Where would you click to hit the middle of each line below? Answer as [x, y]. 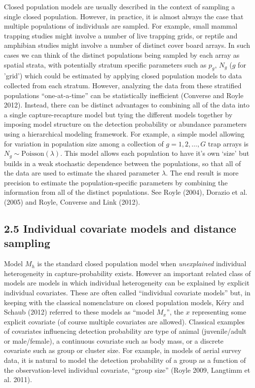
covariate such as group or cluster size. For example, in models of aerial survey [123, 350]
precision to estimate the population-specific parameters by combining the [116, 182]
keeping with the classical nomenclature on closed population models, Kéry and [124, 302]
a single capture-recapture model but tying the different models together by [118, 114]
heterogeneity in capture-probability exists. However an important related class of [127, 273]
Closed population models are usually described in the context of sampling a [120, 6]
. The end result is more [202, 173]
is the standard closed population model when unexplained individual [142, 264]
